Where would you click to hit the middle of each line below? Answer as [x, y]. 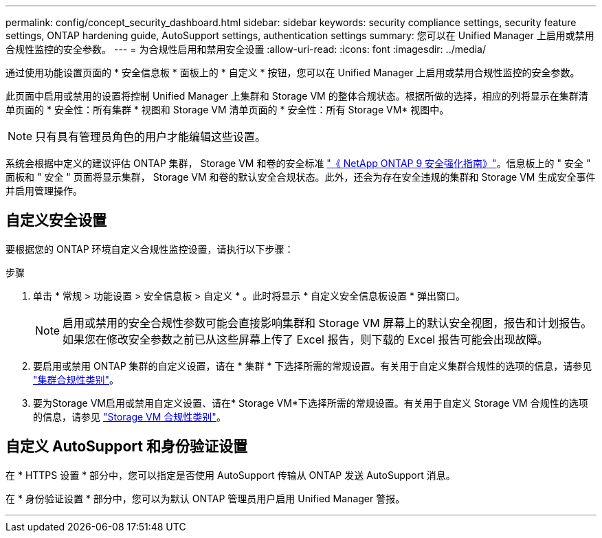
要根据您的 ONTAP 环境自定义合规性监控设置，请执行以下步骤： [150, 249]
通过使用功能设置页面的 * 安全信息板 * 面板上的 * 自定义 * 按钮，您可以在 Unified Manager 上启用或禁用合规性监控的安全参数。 [293, 72]
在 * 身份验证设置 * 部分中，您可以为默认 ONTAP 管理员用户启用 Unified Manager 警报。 [205, 498]
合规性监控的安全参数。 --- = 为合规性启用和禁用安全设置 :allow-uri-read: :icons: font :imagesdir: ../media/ [246, 49]
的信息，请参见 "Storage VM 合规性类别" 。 [130, 416]
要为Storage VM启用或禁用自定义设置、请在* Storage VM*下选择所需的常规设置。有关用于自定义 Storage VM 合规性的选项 [311, 403]
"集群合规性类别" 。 [76, 379]
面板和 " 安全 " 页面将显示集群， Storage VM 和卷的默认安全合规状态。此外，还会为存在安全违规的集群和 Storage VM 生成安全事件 [301, 177]
